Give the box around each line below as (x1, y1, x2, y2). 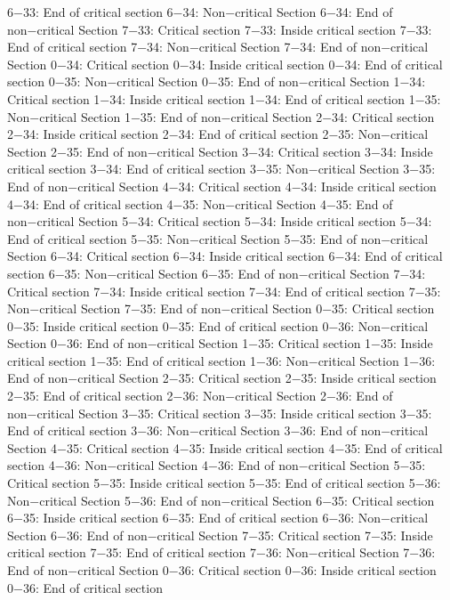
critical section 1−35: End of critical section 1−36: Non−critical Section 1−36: (7, 351, 436, 369)
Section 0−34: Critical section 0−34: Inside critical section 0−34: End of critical (7, 54, 443, 73)
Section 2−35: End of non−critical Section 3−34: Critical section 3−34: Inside (7, 142, 433, 160)
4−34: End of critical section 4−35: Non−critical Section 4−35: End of (7, 194, 393, 213)
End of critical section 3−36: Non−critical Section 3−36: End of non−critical (7, 421, 429, 440)
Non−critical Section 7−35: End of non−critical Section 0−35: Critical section (7, 299, 435, 318)
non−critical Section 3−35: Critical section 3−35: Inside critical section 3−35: (7, 403, 432, 422)
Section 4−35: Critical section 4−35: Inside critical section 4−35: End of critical (7, 438, 443, 457)
